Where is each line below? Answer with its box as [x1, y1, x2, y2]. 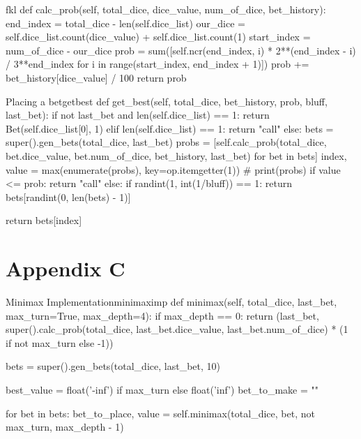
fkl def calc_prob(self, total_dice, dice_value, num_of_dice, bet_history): [6, 2, 326, 16]
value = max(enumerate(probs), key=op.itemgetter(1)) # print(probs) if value [6, 162, 341, 177]
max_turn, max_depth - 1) [6, 419, 124, 434]
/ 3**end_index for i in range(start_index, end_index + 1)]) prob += [6, 57, 309, 71]
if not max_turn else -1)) [6, 335, 114, 350]
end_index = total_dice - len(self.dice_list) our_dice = [6, 15, 245, 30]
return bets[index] [6, 213, 82, 228]
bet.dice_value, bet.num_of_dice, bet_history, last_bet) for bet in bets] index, [6, 148, 347, 163]
